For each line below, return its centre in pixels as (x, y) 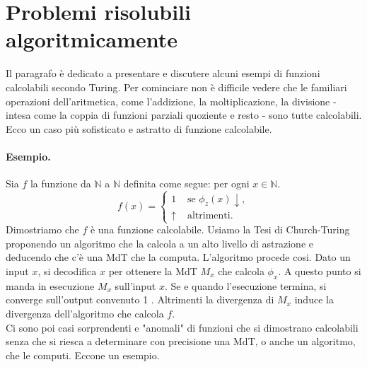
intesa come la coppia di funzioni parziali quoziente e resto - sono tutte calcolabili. (184, 115)
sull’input (135, 285)
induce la (314, 299)
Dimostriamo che (42, 229)
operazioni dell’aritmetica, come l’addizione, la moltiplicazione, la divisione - (171, 101)
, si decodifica (67, 271)
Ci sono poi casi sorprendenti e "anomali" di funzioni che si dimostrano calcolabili (182, 327)
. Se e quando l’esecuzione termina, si (245, 285)
